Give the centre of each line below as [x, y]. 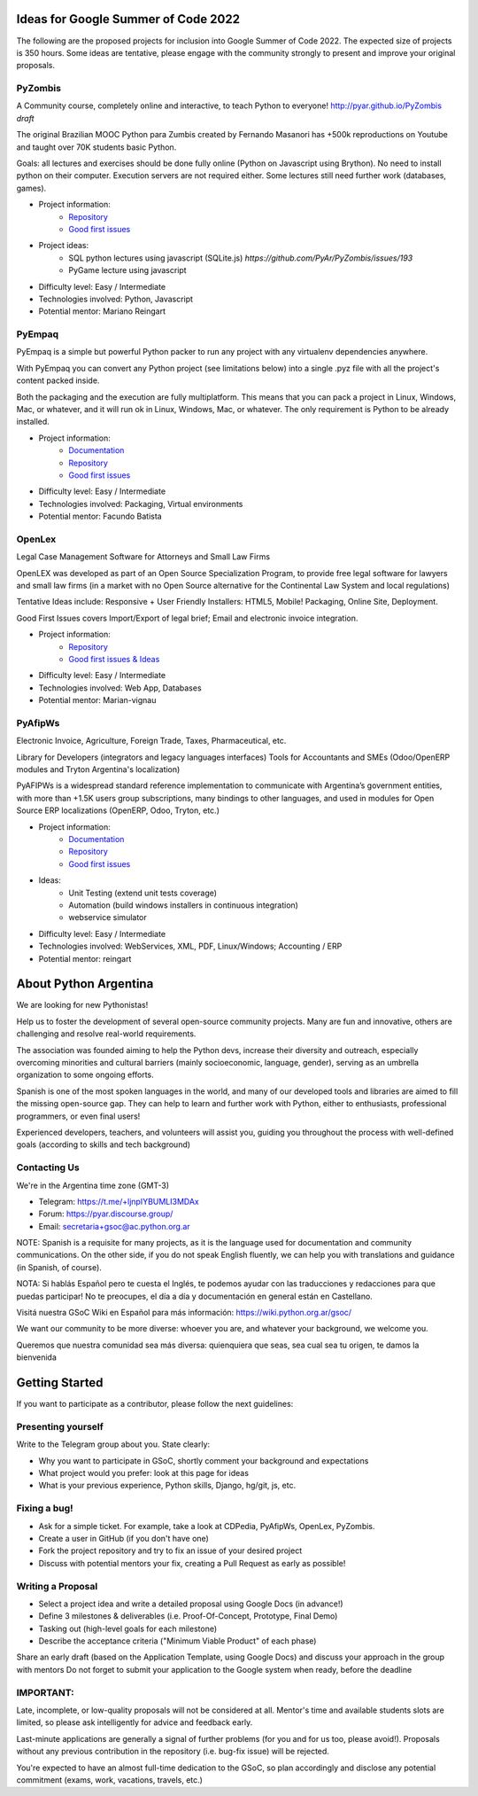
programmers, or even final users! [78, 1116]
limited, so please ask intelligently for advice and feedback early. [135, 1722]
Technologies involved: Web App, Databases [120, 688]
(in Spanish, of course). [59, 1267]
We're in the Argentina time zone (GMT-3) [93, 1185]
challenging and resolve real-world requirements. [106, 1034]
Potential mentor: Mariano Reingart [102, 311]
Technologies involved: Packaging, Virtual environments [141, 504]
